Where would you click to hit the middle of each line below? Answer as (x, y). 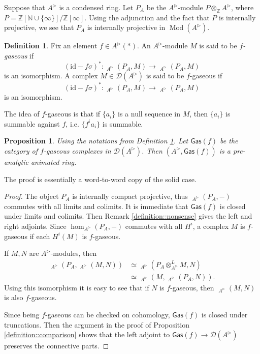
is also (14, 297)
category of (21, 150)
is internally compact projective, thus (130, 196)
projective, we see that (39, 27)
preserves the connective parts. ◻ (57, 346)
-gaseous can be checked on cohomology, (108, 314)
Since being (22, 314)
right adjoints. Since (35, 226)
